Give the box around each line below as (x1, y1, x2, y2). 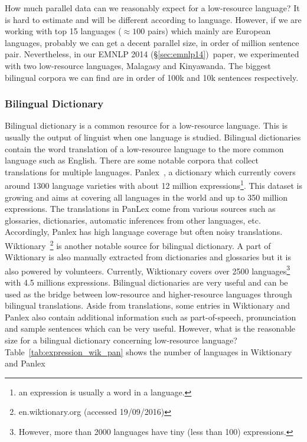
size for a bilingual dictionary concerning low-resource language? (5, 334, 237, 346)
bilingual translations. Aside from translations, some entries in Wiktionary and (5, 299, 290, 312)
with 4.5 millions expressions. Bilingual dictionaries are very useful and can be (5, 276, 288, 289)
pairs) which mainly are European (147, 25, 271, 37)
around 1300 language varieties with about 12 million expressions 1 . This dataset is (5, 178, 302, 191)
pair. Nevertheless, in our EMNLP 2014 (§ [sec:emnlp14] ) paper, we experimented (5, 48, 299, 60)
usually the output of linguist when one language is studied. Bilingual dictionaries (5, 130, 301, 143)
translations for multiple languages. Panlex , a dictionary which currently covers (5, 165, 296, 178)
